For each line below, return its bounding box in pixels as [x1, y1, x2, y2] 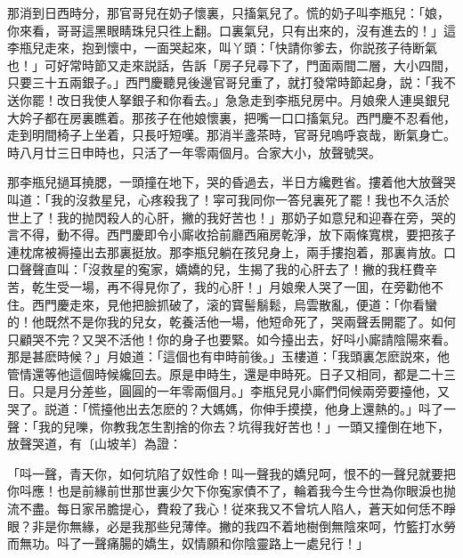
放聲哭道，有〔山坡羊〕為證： [7, 434, 182, 453]
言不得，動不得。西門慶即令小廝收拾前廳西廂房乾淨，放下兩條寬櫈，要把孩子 [7, 225, 456, 244]
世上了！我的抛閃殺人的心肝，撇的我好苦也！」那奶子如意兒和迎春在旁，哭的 [7, 207, 456, 226]
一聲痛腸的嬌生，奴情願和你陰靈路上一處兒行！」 [81, 534, 369, 553]
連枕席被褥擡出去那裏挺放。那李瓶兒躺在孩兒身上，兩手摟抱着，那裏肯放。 [7, 242, 443, 261]
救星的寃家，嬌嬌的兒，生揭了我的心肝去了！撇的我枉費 [100, 260, 425, 279]
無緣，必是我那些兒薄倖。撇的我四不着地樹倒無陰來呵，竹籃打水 [69, 516, 443, 535]
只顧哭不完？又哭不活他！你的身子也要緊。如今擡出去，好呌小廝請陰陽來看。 [7, 329, 456, 348]
